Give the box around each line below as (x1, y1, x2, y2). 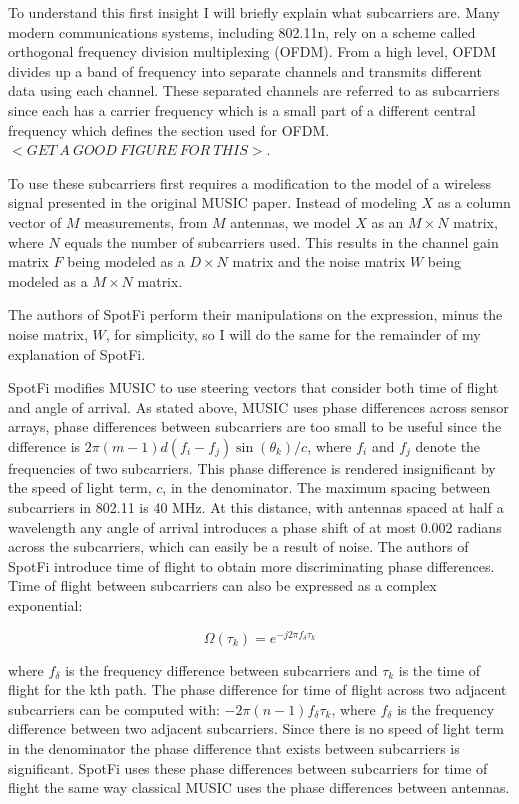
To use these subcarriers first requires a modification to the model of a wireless (8, 172, 492, 193)
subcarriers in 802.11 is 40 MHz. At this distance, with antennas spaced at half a (8, 497, 504, 518)
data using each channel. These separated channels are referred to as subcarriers (8, 80, 500, 101)
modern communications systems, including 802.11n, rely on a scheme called (8, 21, 476, 42)
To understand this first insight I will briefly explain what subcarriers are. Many (8, 2, 500, 22)
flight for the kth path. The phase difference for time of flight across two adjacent (8, 679, 507, 700)
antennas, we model (230, 211, 351, 232)
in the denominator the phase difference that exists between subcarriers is (8, 738, 460, 759)
